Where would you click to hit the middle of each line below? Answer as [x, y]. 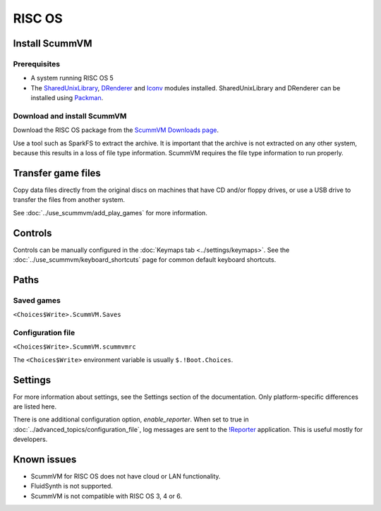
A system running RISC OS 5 [72, 78]
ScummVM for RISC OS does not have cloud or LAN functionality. [126, 476]
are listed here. [35, 407]
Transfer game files [57, 173]
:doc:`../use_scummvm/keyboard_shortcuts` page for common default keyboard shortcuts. [145, 260]
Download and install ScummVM [70, 116]
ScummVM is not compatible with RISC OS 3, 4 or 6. [107, 496]
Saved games [37, 300]
